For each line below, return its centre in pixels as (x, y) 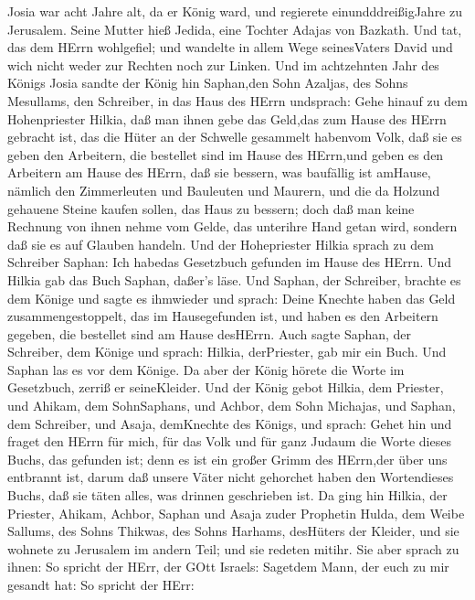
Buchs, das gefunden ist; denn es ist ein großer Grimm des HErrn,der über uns (227, 459)
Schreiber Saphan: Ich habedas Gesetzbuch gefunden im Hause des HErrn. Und (230, 262)
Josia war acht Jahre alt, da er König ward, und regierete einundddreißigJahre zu (235, 11)
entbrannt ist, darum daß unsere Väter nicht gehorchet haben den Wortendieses (231, 477)
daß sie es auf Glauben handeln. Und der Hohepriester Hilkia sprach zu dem (221, 244)
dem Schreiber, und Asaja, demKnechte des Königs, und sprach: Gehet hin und (230, 423)
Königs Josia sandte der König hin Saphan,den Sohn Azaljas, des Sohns (208, 83)
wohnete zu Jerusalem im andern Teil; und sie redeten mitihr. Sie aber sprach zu (233, 548)
